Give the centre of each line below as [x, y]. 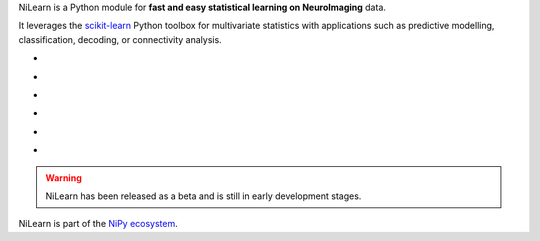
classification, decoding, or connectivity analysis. [120, 39]
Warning [63, 177]
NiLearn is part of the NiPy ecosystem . [98, 224]
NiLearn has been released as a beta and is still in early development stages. [203, 196]
